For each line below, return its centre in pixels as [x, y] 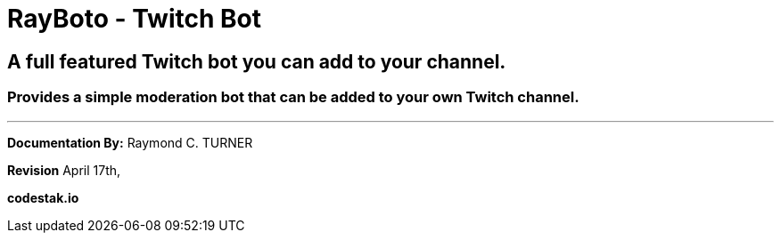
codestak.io [43, 197]
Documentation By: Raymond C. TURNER [130, 142]
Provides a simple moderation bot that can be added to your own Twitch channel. [293, 97]
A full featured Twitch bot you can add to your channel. [257, 61]
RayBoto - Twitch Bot [134, 19]
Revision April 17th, [64, 170]
